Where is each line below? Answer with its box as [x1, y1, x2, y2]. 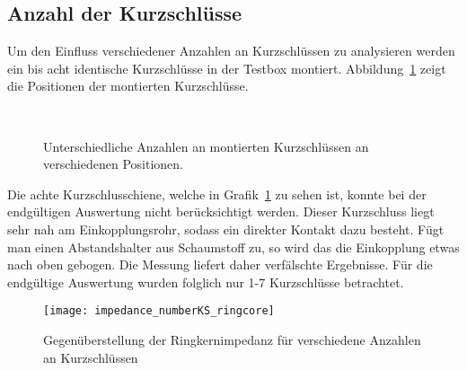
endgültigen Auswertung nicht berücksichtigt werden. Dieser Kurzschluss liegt [7, 202, 435, 221]
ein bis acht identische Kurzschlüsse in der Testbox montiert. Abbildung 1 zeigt [7, 58, 446, 77]
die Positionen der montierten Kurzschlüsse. [7, 76, 249, 95]
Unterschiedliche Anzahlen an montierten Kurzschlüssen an [43, 137, 369, 155]
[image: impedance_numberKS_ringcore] [43, 304, 275, 318]
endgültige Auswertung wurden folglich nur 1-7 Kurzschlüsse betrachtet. [7, 272, 404, 291]
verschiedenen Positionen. [43, 154, 183, 173]
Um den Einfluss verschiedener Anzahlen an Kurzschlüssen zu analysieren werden [7, 41, 455, 60]
